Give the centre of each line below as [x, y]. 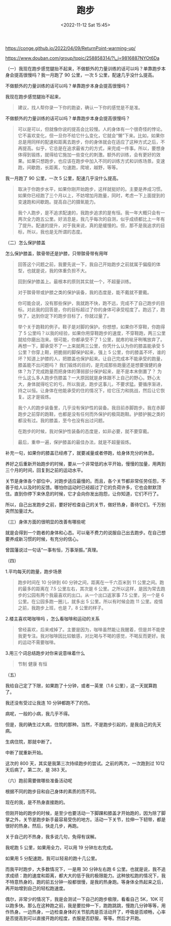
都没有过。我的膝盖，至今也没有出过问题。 [62, 420]
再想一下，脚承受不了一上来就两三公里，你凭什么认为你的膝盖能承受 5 [91, 346]
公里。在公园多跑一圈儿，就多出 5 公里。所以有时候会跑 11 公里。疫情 [90, 601]
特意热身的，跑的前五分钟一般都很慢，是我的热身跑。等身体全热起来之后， [88, 882]
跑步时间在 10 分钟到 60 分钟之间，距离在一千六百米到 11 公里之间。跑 [91, 582]
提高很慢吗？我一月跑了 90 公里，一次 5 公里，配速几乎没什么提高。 [85, 75]
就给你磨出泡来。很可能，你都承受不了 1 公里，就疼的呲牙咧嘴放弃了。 [91, 339]
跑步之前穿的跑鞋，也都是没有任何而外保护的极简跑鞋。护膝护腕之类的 [91, 414]
